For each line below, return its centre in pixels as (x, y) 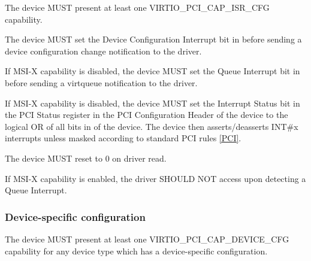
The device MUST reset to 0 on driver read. (86, 158)
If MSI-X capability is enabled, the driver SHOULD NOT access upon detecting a (155, 178)
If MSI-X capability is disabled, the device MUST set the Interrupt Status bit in (153, 103)
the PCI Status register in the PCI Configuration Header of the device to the (147, 115)
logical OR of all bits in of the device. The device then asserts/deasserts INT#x (152, 126)
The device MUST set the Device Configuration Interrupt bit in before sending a (153, 39)
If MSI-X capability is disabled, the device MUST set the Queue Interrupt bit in (153, 71)
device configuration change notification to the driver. (103, 51)
